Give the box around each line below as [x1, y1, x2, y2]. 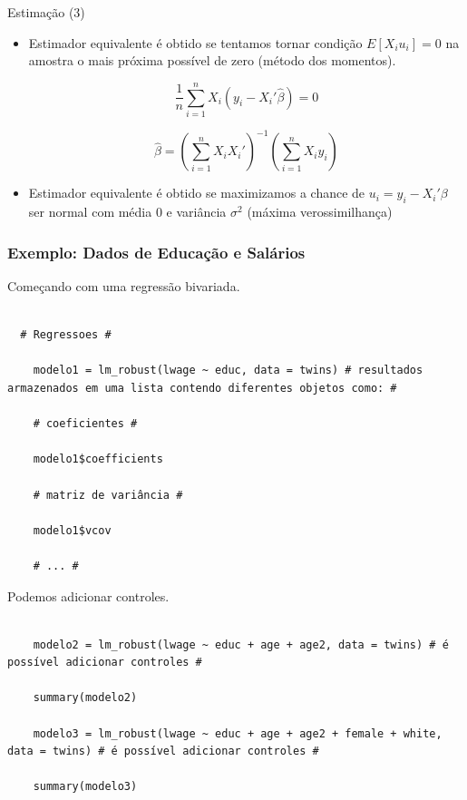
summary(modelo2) [33, 691, 138, 705]
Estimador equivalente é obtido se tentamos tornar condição [28, 33, 363, 52]
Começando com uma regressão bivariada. [7, 277, 240, 296]
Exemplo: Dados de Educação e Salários [7, 240, 306, 263]
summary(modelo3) [33, 780, 138, 794]
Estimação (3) [7, 3, 85, 21]
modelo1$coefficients [33, 453, 163, 466]
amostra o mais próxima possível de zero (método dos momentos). [28, 51, 396, 70]
